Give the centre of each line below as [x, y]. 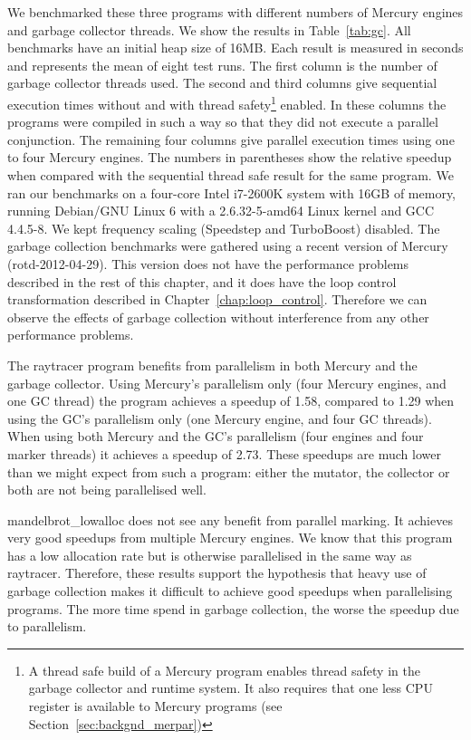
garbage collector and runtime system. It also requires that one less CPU [231, 688]
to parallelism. [47, 626]
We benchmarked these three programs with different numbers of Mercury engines [235, 12]
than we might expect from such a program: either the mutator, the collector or [229, 471]
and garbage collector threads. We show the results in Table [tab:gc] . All [209, 29]
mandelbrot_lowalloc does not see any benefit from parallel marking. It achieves [230, 519]
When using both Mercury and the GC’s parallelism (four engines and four [216, 436]
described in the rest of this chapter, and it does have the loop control [202, 281]
